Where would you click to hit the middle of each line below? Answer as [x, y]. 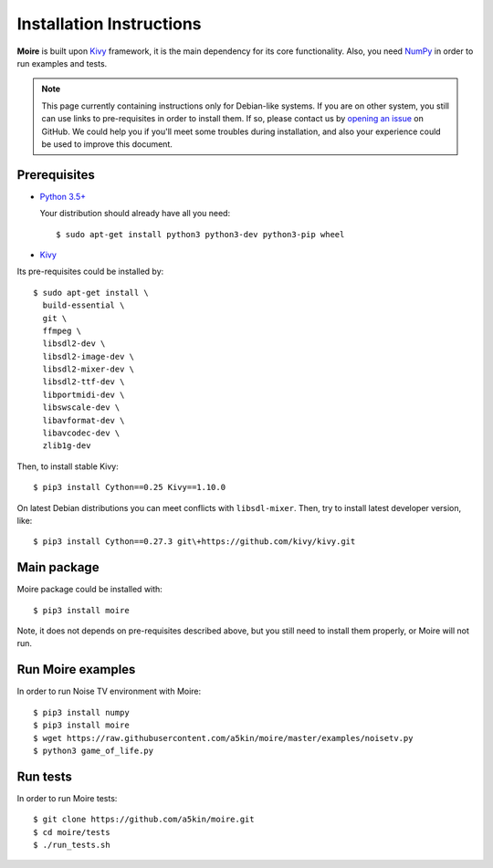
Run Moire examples [76, 669]
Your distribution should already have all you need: [135, 214]
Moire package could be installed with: [90, 590]
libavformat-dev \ [84, 420]
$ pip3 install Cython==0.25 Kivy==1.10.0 [130, 487]
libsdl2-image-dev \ [89, 356]
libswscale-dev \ [81, 408]
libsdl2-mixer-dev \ [89, 369]
